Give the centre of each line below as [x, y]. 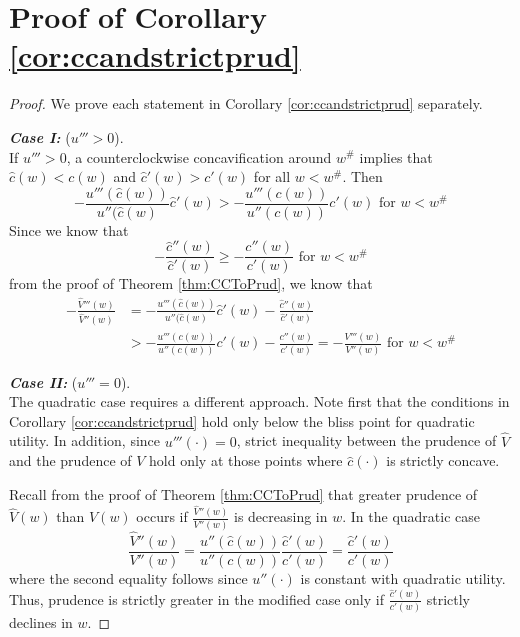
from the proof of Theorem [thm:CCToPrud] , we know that [191, 283]
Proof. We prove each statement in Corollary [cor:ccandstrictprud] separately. [246, 103]
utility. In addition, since [85, 440]
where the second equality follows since [128, 578]
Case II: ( [43, 381]
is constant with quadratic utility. [403, 578]
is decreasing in [281, 516]
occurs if [162, 516]
